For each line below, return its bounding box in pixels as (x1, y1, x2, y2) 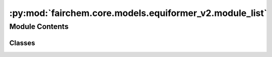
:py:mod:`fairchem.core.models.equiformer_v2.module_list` (9, 7, 267, 18)
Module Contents (9, 22, 69, 31)
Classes (9, 38, 35, 47)
